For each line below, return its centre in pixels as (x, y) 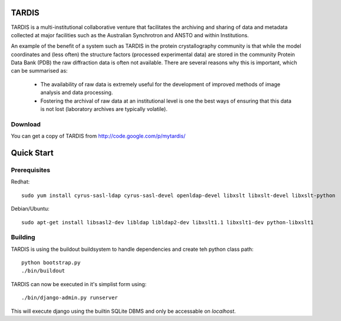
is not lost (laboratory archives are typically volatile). (104, 109)
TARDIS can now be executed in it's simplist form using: (79, 284)
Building (23, 237)
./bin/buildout (43, 271)
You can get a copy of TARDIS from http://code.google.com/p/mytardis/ (98, 136)
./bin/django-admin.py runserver (70, 298)
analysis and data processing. (77, 93)
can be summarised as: (39, 71)
